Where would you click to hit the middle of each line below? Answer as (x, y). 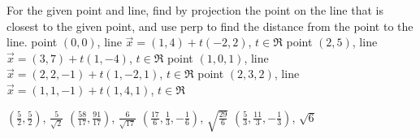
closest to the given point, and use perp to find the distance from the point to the (210, 26)
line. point (32, 42)
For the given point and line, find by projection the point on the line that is (195, 10)
